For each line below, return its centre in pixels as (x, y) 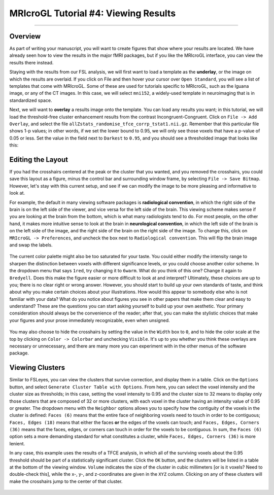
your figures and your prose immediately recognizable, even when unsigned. (90, 320)
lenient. (17, 443)
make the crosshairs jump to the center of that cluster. (66, 481)
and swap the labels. (31, 245)
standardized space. (31, 100)
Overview (25, 36)
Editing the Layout (39, 160)
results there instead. (31, 62)
